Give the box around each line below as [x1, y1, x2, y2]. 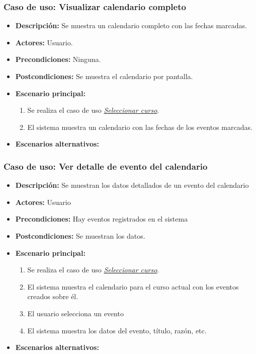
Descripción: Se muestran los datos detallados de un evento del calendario [15, 180, 249, 190]
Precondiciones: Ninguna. [15, 54, 101, 64]
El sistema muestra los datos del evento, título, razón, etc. [27, 325, 207, 335]
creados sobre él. [27, 291, 78, 302]
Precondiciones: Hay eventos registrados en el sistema [15, 214, 188, 224]
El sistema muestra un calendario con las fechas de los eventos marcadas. [27, 121, 252, 132]
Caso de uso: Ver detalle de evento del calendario [4, 160, 208, 172]
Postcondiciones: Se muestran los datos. [15, 230, 145, 241]
